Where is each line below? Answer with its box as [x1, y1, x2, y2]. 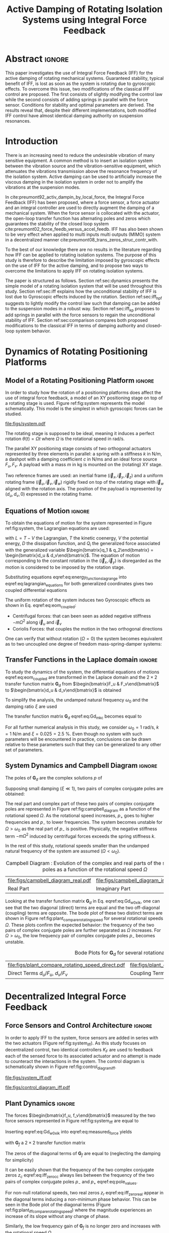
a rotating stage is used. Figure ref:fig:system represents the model [5, 400, 145, 406]
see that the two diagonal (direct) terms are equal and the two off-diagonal [5, 904, 160, 911]
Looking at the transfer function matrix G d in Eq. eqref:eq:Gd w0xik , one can [5, 898, 160, 905]
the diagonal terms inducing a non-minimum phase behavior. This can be [5, 1196, 157, 1202]
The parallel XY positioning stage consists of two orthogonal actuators [5, 446, 151, 452]
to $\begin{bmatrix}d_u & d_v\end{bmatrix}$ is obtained [5, 687, 122, 693]
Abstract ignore [5, 53, 69, 65]
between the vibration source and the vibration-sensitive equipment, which [5, 162, 161, 169]
